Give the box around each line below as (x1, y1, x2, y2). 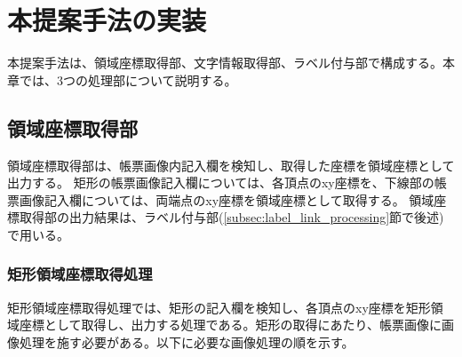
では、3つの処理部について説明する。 (19, 70, 237, 89)
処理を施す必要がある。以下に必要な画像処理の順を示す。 (19, 332, 354, 351)
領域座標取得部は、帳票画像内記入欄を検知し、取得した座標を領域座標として (7, 155, 455, 174)
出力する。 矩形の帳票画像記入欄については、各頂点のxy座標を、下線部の (7, 173, 434, 192)
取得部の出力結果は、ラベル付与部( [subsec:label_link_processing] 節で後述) (19, 208, 444, 226)
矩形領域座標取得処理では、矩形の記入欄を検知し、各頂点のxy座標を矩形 (7, 297, 431, 316)
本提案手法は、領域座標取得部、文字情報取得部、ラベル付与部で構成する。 (7, 53, 442, 72)
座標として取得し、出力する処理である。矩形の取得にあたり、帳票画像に (19, 315, 442, 334)
